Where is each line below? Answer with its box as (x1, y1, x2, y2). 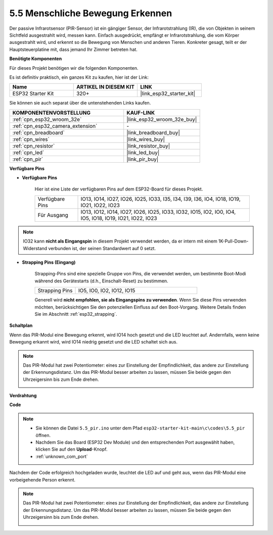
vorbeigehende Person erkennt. (9, 476, 76, 482)
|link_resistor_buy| (126, 142, 170, 149)
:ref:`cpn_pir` (12, 156, 43, 163)
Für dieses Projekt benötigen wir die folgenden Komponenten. (9, 65, 139, 71)
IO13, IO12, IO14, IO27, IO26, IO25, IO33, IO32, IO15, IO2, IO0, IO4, (80, 208, 236, 215)
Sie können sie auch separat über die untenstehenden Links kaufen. (9, 100, 151, 106)
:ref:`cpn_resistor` (12, 142, 55, 149)
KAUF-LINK (126, 109, 155, 116)
